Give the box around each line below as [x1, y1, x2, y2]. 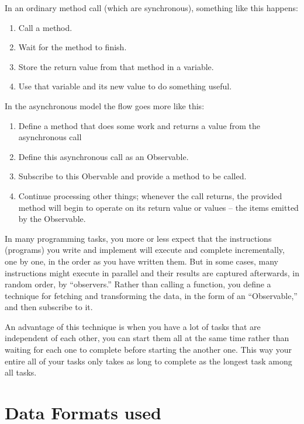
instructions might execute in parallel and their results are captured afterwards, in [5, 266, 299, 279]
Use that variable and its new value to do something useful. [18, 80, 232, 92]
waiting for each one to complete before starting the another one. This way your [5, 343, 292, 356]
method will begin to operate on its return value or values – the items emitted [18, 201, 299, 213]
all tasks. [5, 366, 37, 378]
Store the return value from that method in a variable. [18, 60, 214, 72]
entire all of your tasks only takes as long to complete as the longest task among [5, 355, 292, 367]
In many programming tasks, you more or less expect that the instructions [5, 232, 272, 244]
